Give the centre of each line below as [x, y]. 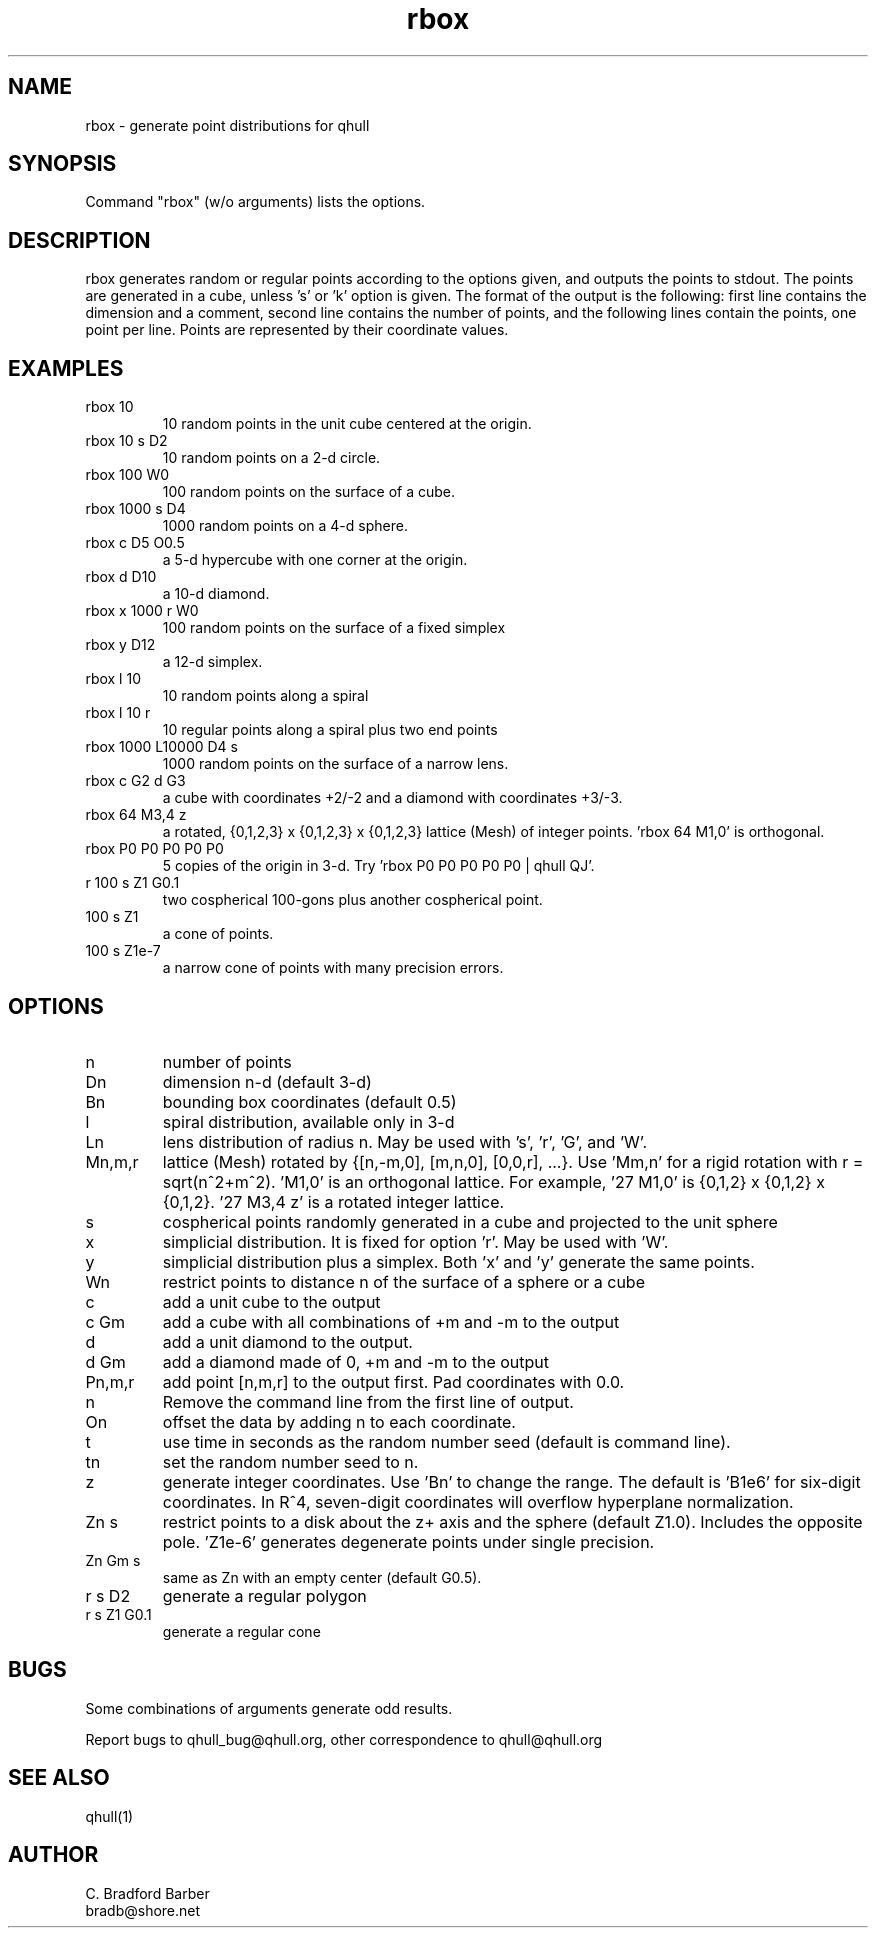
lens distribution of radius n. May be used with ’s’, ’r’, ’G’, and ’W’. [405, 1141]
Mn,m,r [112, 1161]
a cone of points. [218, 934]
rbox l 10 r [118, 713]
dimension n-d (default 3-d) [267, 1081]
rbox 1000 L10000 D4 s [161, 747]
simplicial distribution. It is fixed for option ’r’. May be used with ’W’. [415, 1241]
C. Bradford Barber [147, 1893]
